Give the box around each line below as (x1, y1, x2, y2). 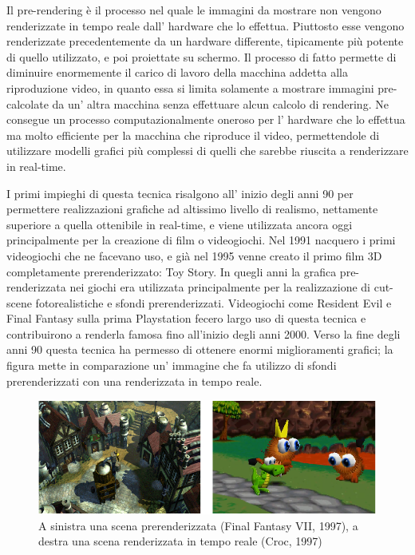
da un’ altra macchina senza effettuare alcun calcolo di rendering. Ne (52, 95, 389, 112)
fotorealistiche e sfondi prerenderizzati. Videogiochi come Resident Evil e (35, 294, 392, 311)
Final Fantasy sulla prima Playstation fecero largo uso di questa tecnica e (6, 310, 366, 327)
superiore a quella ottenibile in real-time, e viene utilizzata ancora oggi (6, 216, 353, 232)
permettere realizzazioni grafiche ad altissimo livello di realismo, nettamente (6, 200, 378, 217)
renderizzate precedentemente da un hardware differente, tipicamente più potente (6, 33, 404, 50)
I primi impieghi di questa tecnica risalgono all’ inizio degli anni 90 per (6, 184, 354, 201)
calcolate (6, 95, 49, 112)
